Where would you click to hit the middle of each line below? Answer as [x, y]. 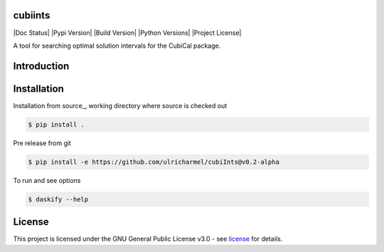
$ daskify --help [58, 199]
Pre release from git [42, 143]
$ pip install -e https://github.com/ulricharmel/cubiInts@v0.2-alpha [154, 162]
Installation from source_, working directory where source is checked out [120, 105]
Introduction [41, 66]
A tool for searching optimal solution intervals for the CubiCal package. [117, 46]
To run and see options [47, 180]
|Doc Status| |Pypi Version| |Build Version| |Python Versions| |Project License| [127, 33]
